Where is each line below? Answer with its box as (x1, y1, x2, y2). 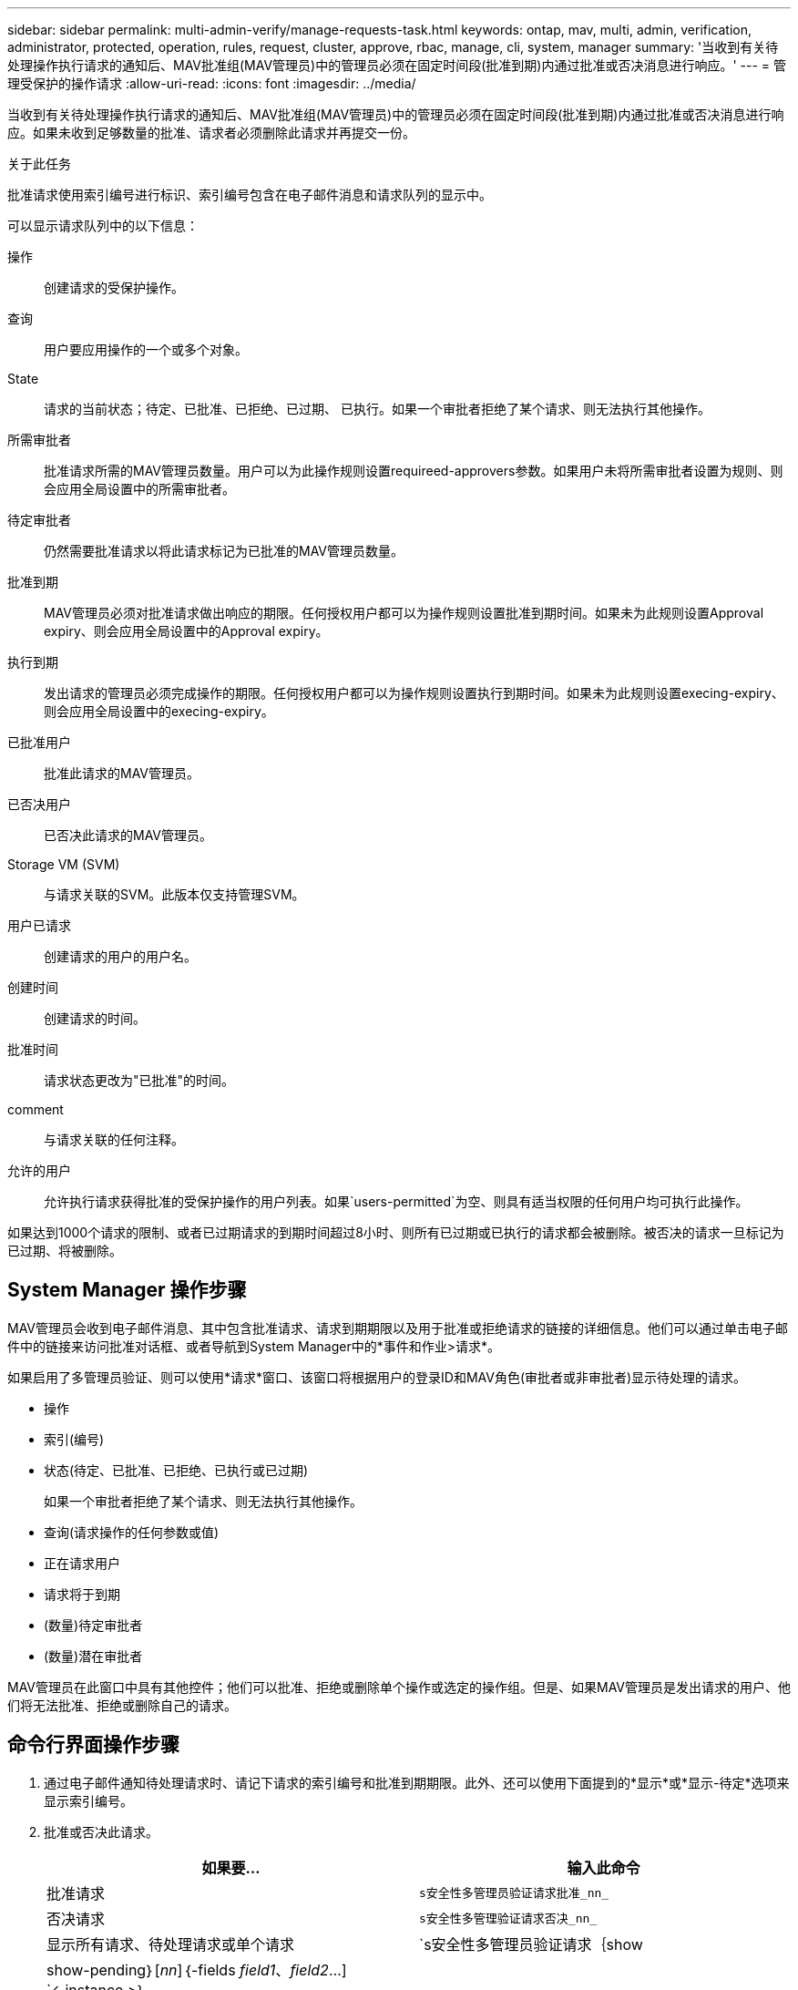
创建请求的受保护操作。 (44, 280, 184, 295)
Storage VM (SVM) (7, 857, 120, 872)
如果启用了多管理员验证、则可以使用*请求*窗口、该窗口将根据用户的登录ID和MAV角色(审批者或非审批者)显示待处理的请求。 (7, 1369, 747, 1385)
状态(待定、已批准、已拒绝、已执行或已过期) (44, 1462, 309, 1478)
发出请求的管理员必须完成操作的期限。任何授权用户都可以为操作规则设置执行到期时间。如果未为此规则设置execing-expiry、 (44, 685, 784, 701)
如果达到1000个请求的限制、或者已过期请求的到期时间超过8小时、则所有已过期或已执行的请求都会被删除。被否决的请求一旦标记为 (7, 1225, 784, 1240)
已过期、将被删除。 (7, 1243, 122, 1258)
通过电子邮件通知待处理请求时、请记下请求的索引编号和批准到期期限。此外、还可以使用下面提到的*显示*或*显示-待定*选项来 (44, 1774, 790, 1790)
